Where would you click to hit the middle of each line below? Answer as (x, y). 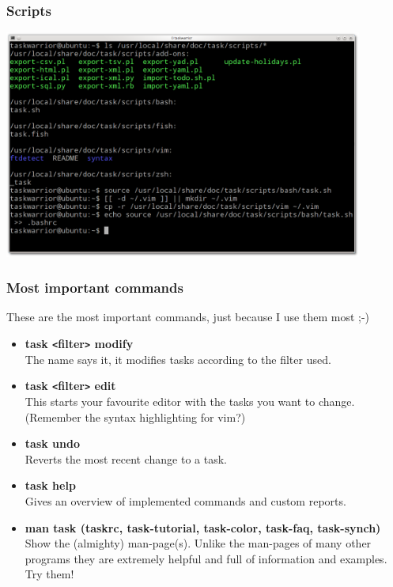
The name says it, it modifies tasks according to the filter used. (178, 359)
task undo (52, 443)
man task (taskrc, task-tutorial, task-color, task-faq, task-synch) (203, 527)
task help (50, 485)
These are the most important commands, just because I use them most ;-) (188, 317)
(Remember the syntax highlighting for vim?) (135, 417)
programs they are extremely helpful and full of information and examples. (206, 558)
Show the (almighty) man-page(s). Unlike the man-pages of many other (198, 543)
